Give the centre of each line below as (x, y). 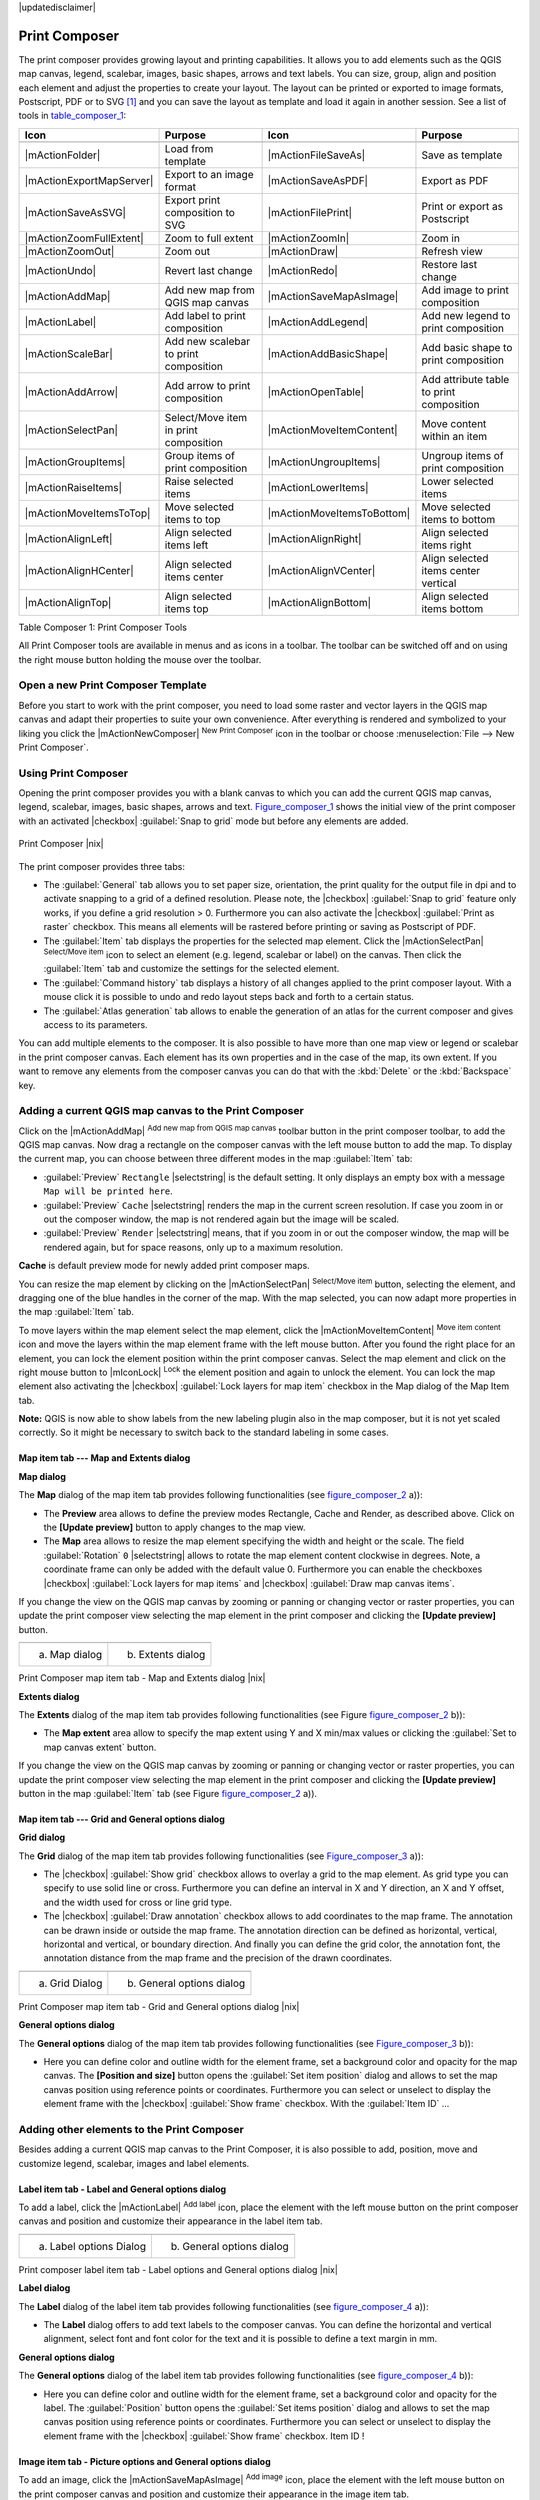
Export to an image (209, 174)
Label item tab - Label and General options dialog (122, 2189)
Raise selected (199, 481)
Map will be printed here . (108, 1191)
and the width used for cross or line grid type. (138, 1902)
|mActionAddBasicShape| (328, 353)
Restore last (449, 264)
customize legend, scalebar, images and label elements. (134, 2163)
